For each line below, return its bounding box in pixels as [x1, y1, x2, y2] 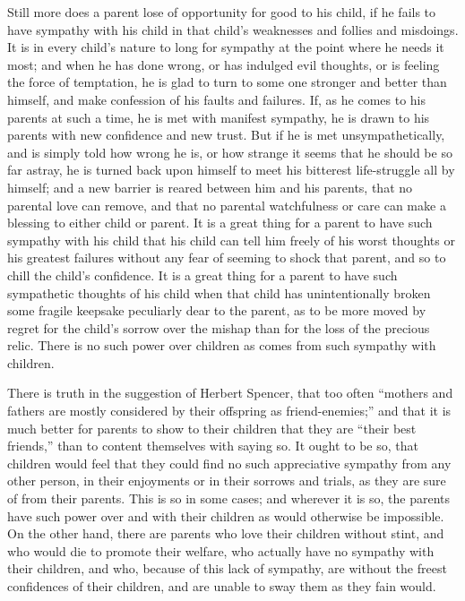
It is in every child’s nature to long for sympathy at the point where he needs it [7, 38, 444, 56]
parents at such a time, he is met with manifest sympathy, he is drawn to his [7, 107, 430, 126]
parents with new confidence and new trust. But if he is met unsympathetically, [7, 125, 445, 144]
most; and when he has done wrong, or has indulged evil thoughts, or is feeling [7, 55, 440, 73]
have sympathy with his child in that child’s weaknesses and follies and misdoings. [7, 20, 459, 39]
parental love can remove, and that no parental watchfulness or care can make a [7, 195, 446, 214]
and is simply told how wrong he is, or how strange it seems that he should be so [7, 142, 452, 161]
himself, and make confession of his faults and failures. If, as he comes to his [7, 90, 426, 108]
